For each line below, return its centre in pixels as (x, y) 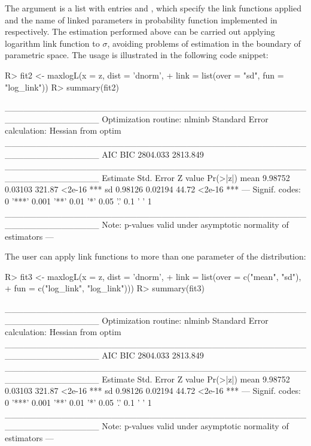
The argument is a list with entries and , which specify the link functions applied (153, 8)
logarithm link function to (52, 43)
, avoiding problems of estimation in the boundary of (204, 43)
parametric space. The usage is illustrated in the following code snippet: (137, 55)
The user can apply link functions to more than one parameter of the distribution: (155, 256)
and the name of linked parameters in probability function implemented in (141, 19)
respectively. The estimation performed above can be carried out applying (140, 31)
